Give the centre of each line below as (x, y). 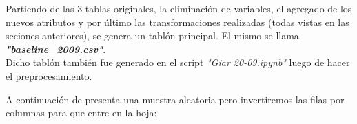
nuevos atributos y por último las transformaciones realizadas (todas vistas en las (177, 22)
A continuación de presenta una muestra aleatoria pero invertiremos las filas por (175, 99)
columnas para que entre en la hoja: (81, 113)
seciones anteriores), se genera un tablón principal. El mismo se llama (152, 35)
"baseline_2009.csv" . (56, 49)
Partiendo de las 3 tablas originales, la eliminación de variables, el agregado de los (179, 8)
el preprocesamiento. (49, 75)
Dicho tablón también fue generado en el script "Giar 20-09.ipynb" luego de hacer (178, 62)
